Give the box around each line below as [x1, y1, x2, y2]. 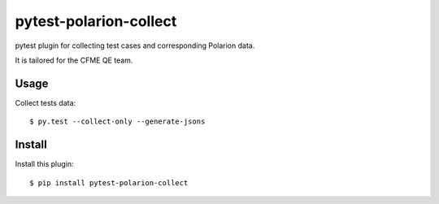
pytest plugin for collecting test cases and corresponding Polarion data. [15, 41, 255, 50]
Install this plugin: [15, 159, 74, 169]
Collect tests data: [15, 98, 76, 107]
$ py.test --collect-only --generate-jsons [29, 117, 206, 126]
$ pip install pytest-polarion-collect [29, 178, 189, 187]
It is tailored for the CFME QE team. [15, 55, 133, 65]
